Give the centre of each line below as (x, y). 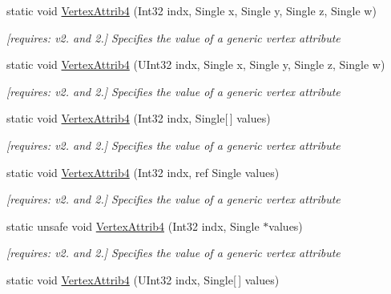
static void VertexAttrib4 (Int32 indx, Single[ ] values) (139, 118)
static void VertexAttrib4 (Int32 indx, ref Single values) (143, 172)
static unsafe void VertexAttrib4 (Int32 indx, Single (133, 226)
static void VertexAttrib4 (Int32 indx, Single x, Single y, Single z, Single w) (191, 10)
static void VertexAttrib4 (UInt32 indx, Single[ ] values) (143, 279)
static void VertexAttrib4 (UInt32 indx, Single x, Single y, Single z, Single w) (196, 64)
